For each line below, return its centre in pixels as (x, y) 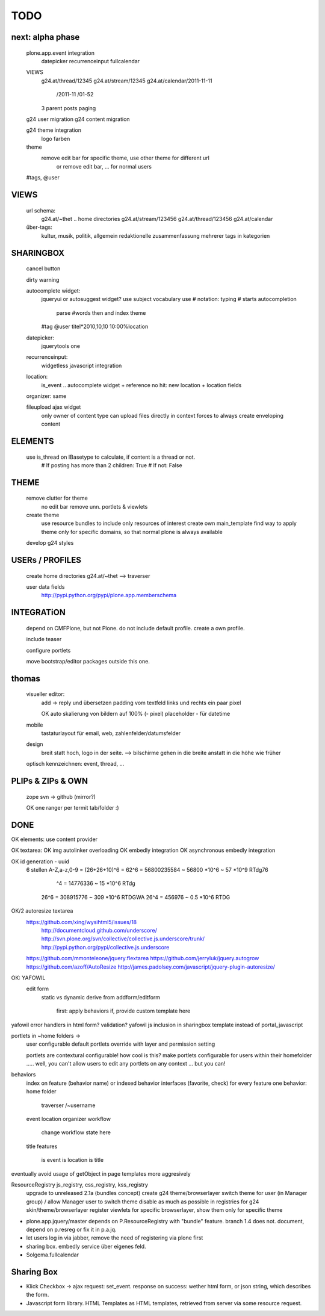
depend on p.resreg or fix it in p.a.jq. (71, 1229)
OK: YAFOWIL (28, 978)
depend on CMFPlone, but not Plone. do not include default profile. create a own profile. (135, 628)
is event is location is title (73, 1160)
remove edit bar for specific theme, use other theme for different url (125, 158)
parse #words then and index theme (101, 312)
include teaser (44, 639)
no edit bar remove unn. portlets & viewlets (94, 506)
